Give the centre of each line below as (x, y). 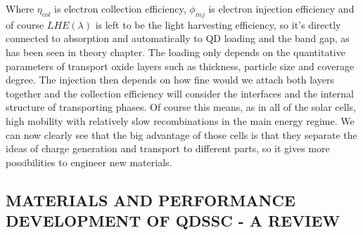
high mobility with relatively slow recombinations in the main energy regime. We (180, 120)
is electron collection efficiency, (120, 8)
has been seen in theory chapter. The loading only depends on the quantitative (176, 52)
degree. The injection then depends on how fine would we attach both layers (170, 80)
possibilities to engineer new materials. (89, 162)
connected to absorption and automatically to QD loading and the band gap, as (178, 38)
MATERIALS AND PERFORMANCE (151, 200)
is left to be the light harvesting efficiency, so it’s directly (218, 24)
